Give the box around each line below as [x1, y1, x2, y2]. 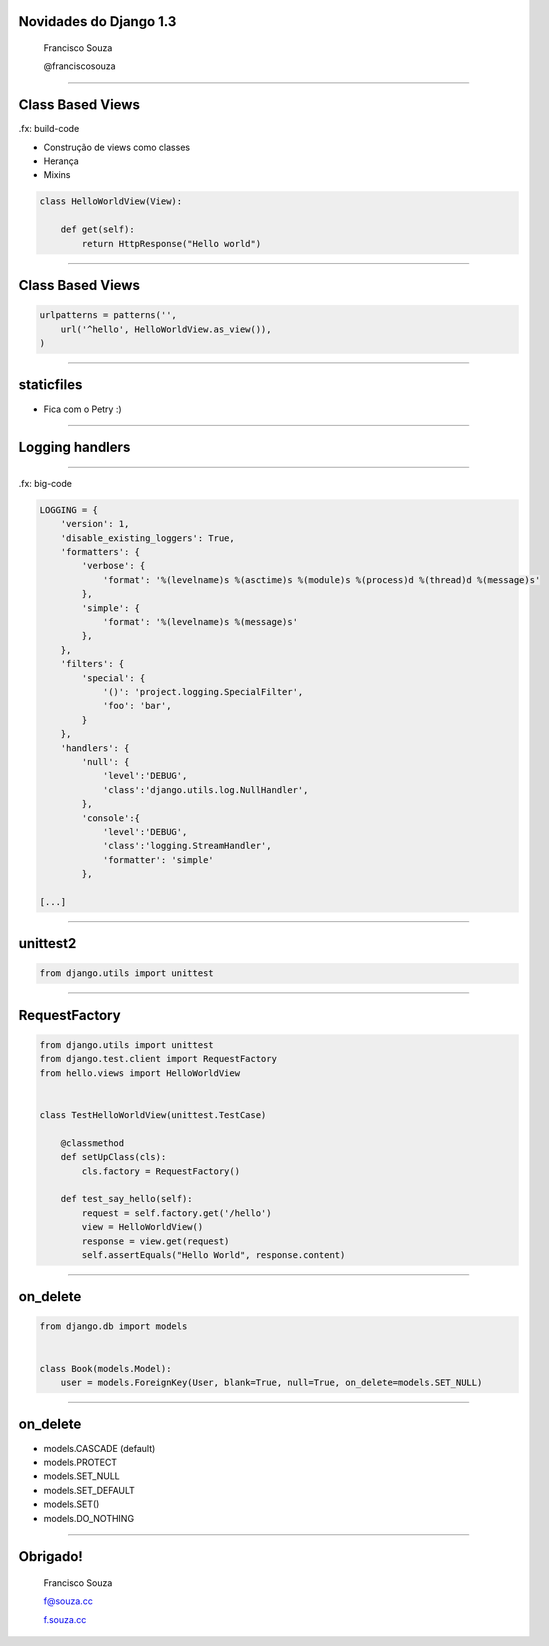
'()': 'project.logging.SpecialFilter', [102, 686, 304, 697]
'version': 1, [60, 518, 130, 530]
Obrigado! [18, 1548, 84, 1565]
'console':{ [81, 812, 140, 824]
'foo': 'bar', [102, 700, 172, 712]
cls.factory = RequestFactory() [81, 1165, 240, 1177]
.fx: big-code [18, 477, 72, 489]
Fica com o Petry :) [43, 403, 122, 415]
